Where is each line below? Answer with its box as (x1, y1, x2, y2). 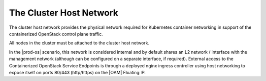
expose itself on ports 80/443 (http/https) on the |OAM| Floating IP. (9, 69, 146, 75)
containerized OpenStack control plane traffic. (9, 31, 103, 37)
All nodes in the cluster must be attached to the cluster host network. (9, 40, 150, 46)
